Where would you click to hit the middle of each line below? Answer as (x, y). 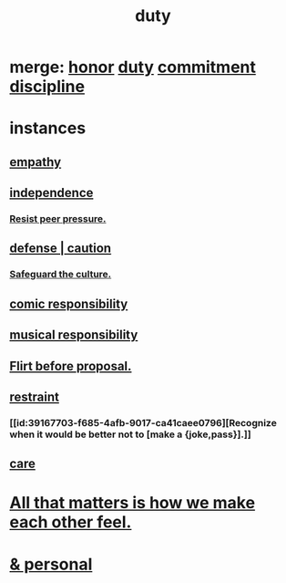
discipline (47, 87)
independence (51, 193)
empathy (36, 162)
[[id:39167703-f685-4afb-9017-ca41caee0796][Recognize (143, 422)
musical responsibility (74, 335)
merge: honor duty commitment (133, 67)
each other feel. (71, 522)
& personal (51, 564)
